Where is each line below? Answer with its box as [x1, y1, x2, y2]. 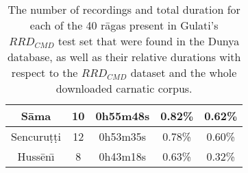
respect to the [11, 65, 78, 80]
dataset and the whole [130, 65, 237, 80]
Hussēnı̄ [17, 148, 55, 164]
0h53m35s [99, 128, 147, 144]
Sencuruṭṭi [11, 128, 61, 144]
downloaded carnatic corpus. [55, 80, 193, 96]
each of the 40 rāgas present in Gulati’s [29, 17, 219, 33]
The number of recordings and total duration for [8, 1, 240, 17]
